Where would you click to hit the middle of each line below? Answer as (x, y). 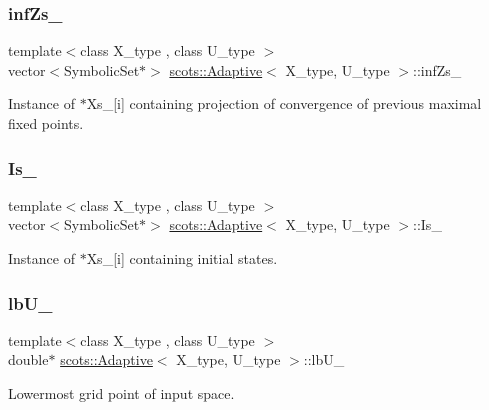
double (28, 359)
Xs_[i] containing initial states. (182, 258)
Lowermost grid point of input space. (121, 393)
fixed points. (46, 123)
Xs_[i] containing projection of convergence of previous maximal (284, 103)
